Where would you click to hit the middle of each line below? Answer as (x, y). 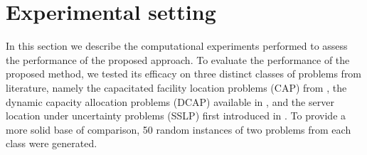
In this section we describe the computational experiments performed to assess (177, 46)
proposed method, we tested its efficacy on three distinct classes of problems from (184, 74)
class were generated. (52, 143)
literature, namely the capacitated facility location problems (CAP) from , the (176, 87)
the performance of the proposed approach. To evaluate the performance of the (178, 59)
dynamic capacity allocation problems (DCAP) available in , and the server (170, 101)
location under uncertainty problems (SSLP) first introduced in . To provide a (176, 116)
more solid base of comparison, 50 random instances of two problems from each (179, 129)
